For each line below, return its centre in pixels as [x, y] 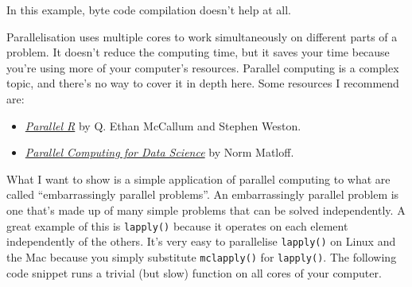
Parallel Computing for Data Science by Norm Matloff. [159, 152]
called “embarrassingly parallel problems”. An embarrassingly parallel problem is [203, 194]
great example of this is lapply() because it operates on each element [177, 225]
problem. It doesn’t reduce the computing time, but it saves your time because [198, 52]
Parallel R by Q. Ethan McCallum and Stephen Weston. [163, 125]
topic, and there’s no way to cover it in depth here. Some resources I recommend [203, 83]
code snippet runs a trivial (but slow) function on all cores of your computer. [194, 272]
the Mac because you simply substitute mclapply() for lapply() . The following [202, 256]
